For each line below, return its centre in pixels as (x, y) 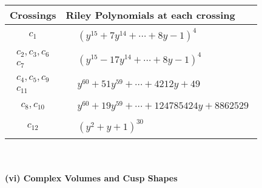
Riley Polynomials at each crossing (150, 15)
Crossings (33, 15)
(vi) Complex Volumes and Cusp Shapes (91, 177)
